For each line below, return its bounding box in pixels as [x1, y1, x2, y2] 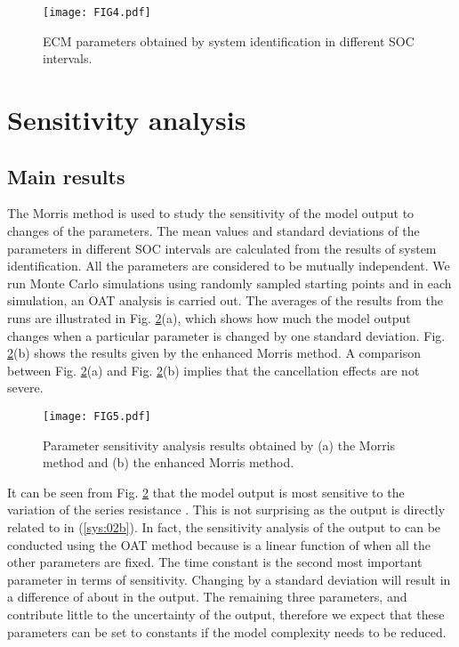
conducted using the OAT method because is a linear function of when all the [7, 535, 431, 554]
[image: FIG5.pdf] [43, 409, 151, 423]
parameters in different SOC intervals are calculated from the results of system [7, 239, 437, 257]
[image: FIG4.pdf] [43, 6, 151, 19]
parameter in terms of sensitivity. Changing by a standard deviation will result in [7, 570, 451, 588]
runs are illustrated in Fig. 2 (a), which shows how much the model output [7, 308, 411, 327]
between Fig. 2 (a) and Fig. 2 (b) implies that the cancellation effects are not [7, 360, 420, 379]
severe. [7, 378, 44, 397]
